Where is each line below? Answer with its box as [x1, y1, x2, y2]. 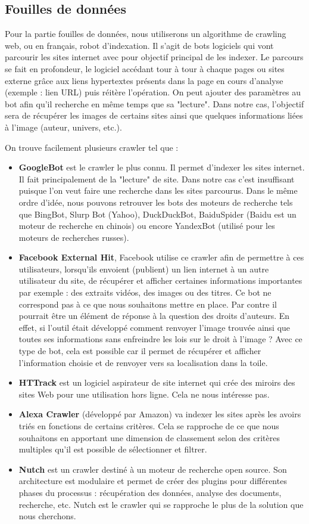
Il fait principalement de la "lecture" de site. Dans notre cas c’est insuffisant [18, 172, 295, 185]
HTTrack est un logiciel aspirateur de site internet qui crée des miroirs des [18, 376, 295, 389]
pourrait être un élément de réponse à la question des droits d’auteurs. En [18, 309, 290, 322]
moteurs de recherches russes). [18, 231, 129, 243]
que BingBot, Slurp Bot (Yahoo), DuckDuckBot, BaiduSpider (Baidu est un [18, 207, 296, 220]
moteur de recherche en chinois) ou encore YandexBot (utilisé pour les [18, 219, 275, 232]
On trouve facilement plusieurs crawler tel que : [5, 141, 179, 153]
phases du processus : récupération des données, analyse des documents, [18, 486, 282, 498]
